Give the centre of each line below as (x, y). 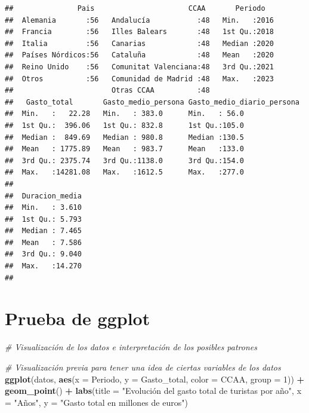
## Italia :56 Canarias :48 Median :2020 (140, 43)
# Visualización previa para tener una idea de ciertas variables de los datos (143, 367)
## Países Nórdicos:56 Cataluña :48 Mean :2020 (140, 55)
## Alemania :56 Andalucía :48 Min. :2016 (140, 20)
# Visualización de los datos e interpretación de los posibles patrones (131, 347)
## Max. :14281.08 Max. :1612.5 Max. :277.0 (124, 172)
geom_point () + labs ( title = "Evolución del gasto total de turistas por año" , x (153, 391)
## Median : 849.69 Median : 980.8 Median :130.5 (124, 137)
